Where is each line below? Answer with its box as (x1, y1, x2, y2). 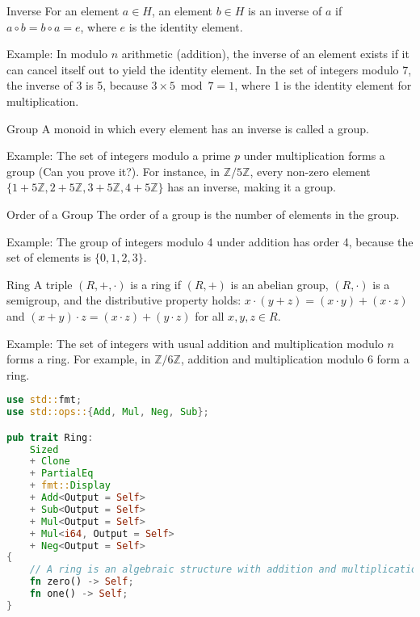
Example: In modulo (6, 45, 108, 62)
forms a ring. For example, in (6, 350, 151, 367)
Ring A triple (6, 275, 73, 292)
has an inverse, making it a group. (167, 178, 336, 195)
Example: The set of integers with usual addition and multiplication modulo (6, 334, 384, 351)
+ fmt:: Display (29, 480, 111, 492)
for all (195, 307, 225, 324)
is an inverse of (248, 2, 322, 19)
